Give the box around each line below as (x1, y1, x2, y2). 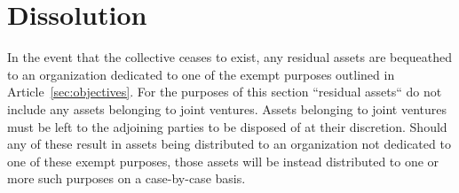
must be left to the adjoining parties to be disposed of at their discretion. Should (7, 117, 447, 135)
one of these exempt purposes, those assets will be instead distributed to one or (7, 151, 439, 170)
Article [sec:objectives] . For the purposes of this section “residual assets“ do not (7, 82, 442, 101)
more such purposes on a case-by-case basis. (7, 169, 246, 188)
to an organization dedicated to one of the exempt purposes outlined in (7, 65, 395, 83)
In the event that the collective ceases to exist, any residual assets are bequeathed (7, 48, 453, 66)
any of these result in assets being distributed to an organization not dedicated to (7, 135, 451, 153)
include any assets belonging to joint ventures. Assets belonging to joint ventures (7, 99, 447, 118)
